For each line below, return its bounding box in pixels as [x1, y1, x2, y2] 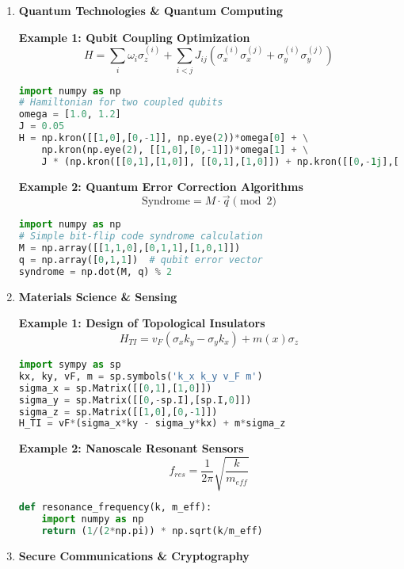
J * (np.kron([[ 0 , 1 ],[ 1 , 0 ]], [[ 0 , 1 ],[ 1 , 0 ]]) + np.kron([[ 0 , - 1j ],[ [41, 155, 399, 167]
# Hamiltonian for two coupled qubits [18, 97, 223, 109]
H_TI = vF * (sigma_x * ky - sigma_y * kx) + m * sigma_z [18, 418, 286, 430]
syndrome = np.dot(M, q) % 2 [18, 265, 173, 277]
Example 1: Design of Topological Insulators [18, 315, 265, 331]
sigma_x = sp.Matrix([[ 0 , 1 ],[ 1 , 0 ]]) [18, 382, 212, 394]
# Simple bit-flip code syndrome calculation [18, 231, 263, 242]
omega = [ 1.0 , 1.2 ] [18, 109, 121, 120]
